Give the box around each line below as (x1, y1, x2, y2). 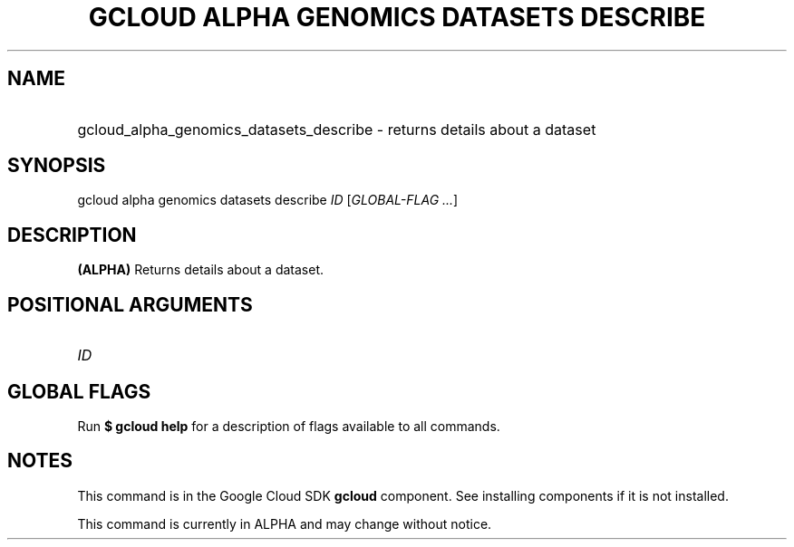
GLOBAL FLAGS (7, 379, 151, 403)
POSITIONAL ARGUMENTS (7, 293, 253, 316)
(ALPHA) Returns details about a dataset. (77, 262, 324, 278)
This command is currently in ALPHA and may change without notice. (77, 515, 492, 532)
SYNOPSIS (7, 154, 106, 178)
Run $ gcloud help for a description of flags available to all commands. (77, 417, 500, 434)
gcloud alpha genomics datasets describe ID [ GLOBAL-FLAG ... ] (77, 192, 459, 208)
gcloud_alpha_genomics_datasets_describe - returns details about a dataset (77, 120, 596, 139)
